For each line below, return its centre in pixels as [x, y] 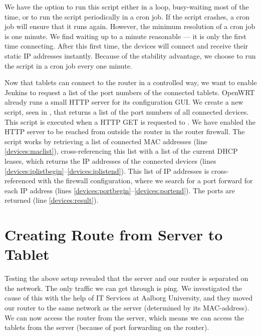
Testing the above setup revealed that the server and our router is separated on [126, 278]
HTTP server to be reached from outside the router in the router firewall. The [125, 131]
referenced [20, 181]
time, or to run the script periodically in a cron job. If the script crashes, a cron [127, 16]
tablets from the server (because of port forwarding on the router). [107, 327]
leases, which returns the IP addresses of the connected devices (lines [110, 160]
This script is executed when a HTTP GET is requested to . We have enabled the [130, 121]
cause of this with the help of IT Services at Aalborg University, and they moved [129, 298]
